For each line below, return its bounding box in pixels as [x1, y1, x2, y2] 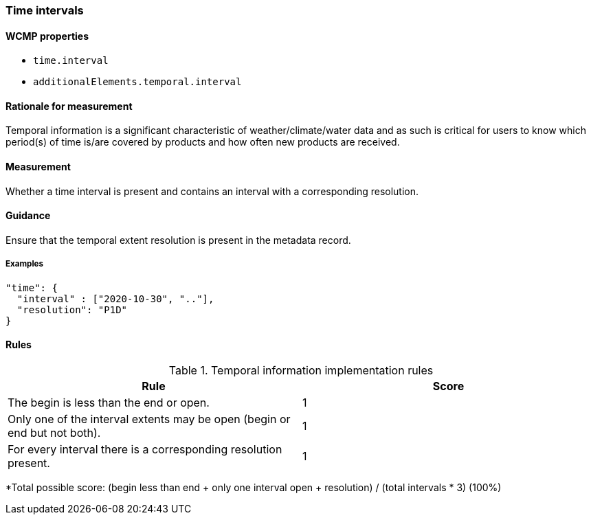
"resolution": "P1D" [16, 304, 128, 315]
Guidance [5, 210, 51, 222]
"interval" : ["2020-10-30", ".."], [16, 293, 214, 304]
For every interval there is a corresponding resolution [8, 442, 282, 456]
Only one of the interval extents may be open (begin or [8, 411, 291, 426]
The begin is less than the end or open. [8, 395, 210, 409]
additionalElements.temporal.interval [33, 76, 242, 88]
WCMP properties [5, 30, 89, 42]
